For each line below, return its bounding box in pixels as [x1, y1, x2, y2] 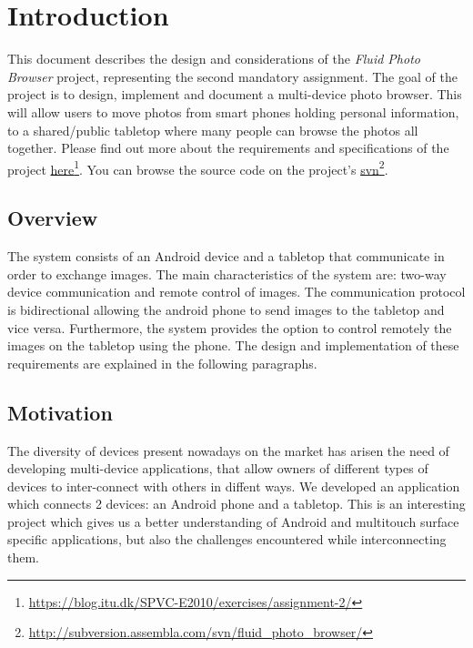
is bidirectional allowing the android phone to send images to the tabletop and [7, 299, 445, 319]
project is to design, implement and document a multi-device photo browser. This [7, 85, 462, 104]
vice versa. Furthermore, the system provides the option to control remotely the [7, 318, 452, 337]
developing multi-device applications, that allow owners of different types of [7, 459, 428, 478]
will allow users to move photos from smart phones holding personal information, [7, 102, 459, 121]
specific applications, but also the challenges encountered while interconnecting [7, 530, 447, 549]
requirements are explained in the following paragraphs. [7, 353, 317, 372]
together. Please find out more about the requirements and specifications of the [7, 138, 449, 157]
